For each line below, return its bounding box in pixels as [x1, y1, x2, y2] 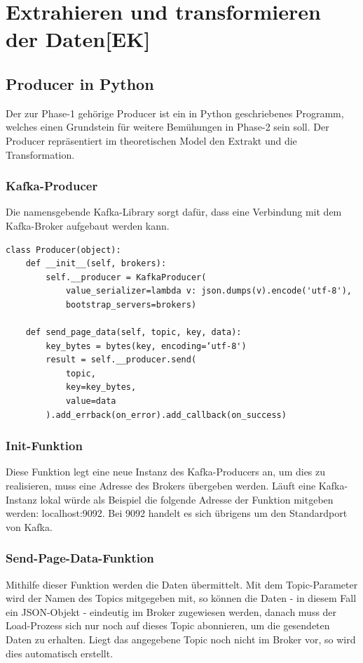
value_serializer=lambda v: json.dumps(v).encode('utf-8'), [65, 286, 352, 296]
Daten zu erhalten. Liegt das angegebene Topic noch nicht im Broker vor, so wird [6, 632, 356, 647]
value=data [65, 396, 116, 407]
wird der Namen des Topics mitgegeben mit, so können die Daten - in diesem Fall [6, 591, 357, 605]
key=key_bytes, [65, 382, 137, 393]
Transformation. [6, 147, 75, 162]
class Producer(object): [6, 244, 121, 255]
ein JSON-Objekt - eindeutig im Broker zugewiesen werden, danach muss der [6, 604, 337, 619]
